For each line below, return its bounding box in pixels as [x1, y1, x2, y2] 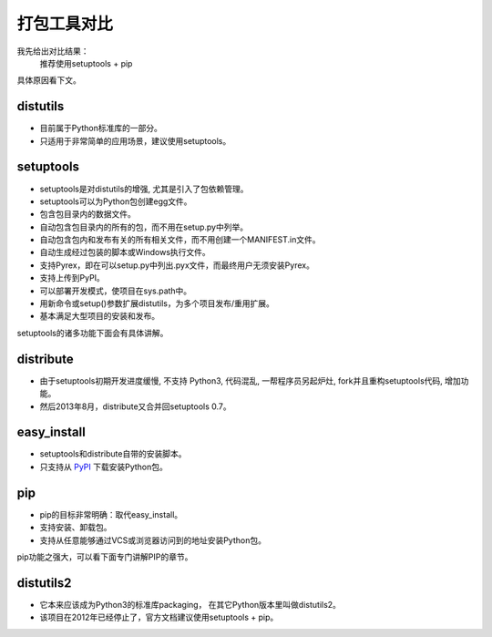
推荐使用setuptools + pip [39, 57, 133, 68]
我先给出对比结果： [16, 46, 89, 57]
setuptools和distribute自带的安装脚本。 [39, 448, 187, 459]
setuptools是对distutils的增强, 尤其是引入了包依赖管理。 [39, 183, 249, 194]
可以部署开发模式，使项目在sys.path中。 [39, 285, 192, 296]
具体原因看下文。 [16, 75, 81, 86]
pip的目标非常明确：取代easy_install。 [39, 509, 183, 519]
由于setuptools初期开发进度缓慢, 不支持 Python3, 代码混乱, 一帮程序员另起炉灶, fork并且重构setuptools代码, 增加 [39, 375, 461, 386]
